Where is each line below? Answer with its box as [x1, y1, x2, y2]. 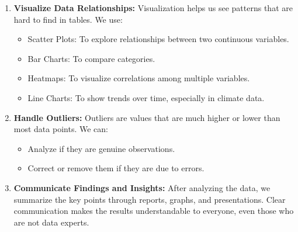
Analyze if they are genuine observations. [27, 142, 175, 154]
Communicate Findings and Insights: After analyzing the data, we [13, 181, 271, 193]
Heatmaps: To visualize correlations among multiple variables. [27, 72, 250, 84]
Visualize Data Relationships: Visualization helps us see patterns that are [13, 2, 293, 13]
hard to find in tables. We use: [13, 13, 123, 25]
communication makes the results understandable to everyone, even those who [13, 205, 294, 217]
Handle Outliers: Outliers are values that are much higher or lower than [13, 111, 280, 123]
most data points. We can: [13, 123, 108, 135]
